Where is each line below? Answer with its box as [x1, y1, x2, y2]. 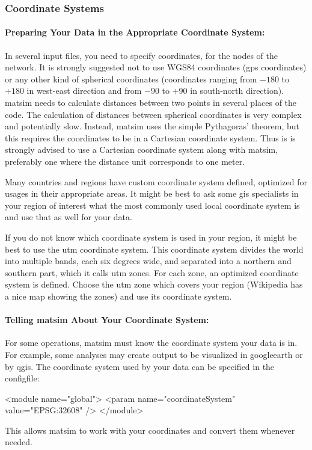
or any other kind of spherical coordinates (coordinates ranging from [5, 72, 257, 85]
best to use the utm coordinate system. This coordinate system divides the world [5, 242, 304, 255]
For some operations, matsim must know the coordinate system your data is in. [5, 336, 298, 349]
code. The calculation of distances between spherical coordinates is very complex [5, 108, 302, 120]
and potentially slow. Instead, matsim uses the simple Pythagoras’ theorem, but [5, 120, 300, 132]
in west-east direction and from [26, 84, 142, 97]
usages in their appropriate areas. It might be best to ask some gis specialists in [5, 187, 299, 200]
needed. [5, 436, 32, 448]
